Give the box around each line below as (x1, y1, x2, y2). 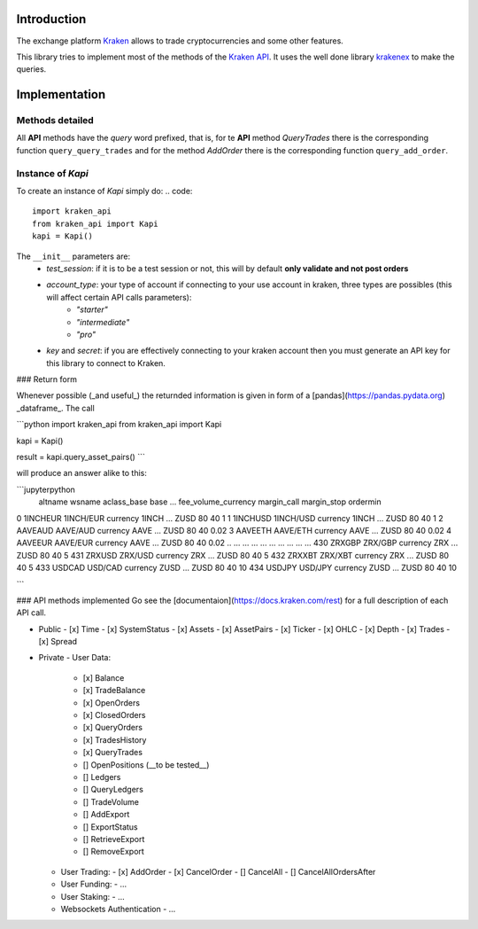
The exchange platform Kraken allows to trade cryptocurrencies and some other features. (16, 35, 344, 46)
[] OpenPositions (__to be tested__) (82, 759, 210, 770)
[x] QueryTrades (82, 747, 143, 758)
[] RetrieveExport (82, 833, 145, 844)
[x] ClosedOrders (82, 710, 146, 721)
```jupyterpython (16, 484, 75, 495)
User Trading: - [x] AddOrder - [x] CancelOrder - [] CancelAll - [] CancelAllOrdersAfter (60, 866, 376, 877)
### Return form (16, 374, 77, 385)
